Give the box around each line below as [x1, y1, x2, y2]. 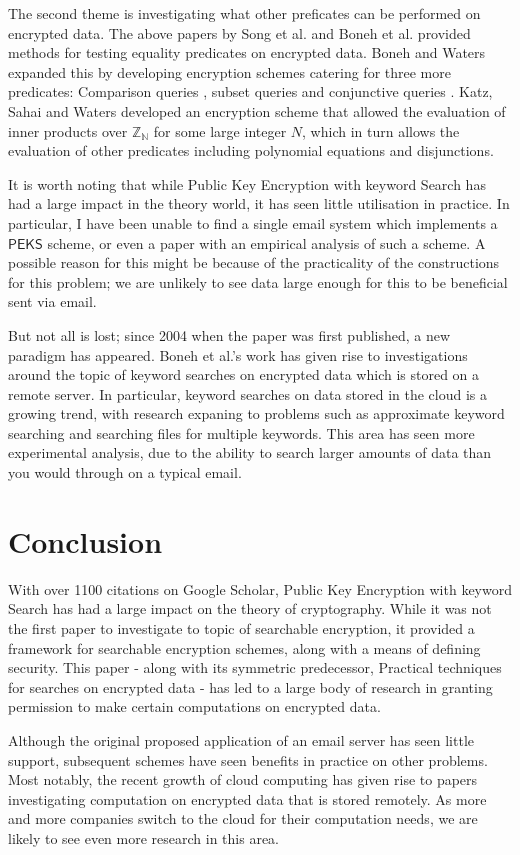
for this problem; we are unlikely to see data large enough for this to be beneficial [8, 271, 508, 292]
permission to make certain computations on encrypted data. [8, 696, 381, 717]
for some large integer [153, 120, 287, 141]
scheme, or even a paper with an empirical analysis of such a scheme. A [47, 232, 486, 253]
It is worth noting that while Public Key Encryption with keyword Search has [8, 173, 486, 194]
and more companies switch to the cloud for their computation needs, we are [8, 808, 478, 829]
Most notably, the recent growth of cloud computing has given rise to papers [8, 769, 478, 790]
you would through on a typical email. [8, 462, 242, 483]
